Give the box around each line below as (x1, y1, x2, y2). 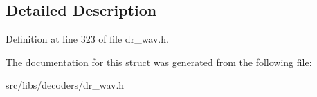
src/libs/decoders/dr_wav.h (6, 78, 125, 92)
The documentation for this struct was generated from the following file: (6, 54, 312, 69)
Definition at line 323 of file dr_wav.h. (6, 32, 169, 46)
